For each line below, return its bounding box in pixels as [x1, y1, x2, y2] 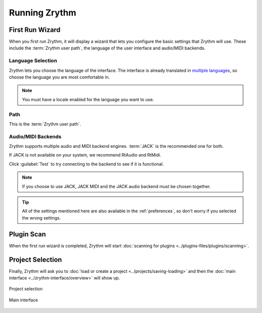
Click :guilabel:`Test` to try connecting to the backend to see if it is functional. [9, 161, 164, 167]
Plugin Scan [9, 230, 46, 238]
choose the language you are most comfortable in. [9, 74, 110, 80]
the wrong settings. [22, 215, 61, 220]
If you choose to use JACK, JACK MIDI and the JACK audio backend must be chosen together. [22, 183, 211, 189]
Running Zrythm [9, 7, 77, 18]
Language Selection [9, 57, 57, 64]
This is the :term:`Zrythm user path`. [9, 121, 82, 127]
